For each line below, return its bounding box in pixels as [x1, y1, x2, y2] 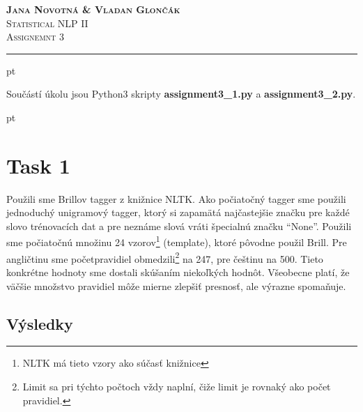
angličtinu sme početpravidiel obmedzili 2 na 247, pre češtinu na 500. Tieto [6, 249, 323, 266]
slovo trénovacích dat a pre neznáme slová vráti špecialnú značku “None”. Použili [6, 218, 352, 233]
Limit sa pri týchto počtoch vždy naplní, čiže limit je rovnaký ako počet [22, 379, 331, 393]
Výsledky [6, 312, 73, 334]
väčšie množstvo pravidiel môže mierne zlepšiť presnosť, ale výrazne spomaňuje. [6, 278, 346, 293]
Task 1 [6, 151, 70, 179]
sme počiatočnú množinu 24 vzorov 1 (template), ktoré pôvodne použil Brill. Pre [6, 233, 347, 250]
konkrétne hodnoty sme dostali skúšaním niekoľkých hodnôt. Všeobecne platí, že [6, 264, 350, 279]
